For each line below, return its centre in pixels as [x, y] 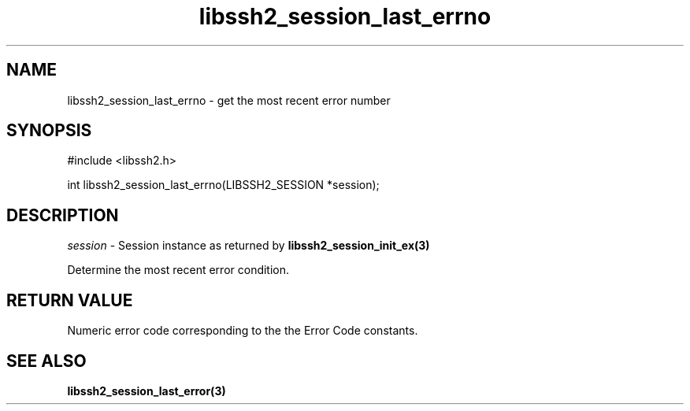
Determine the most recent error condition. [178, 270]
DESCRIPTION [63, 215]
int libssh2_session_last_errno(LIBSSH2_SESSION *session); [223, 185]
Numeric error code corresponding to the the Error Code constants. [243, 331]
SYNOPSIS [49, 131]
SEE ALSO [46, 361]
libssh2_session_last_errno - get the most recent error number [229, 100]
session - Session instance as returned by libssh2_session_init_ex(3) [249, 246]
